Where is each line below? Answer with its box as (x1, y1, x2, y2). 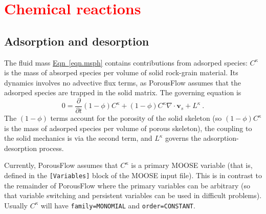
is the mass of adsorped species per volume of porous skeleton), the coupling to (4, 122, 252, 133)
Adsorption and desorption (4, 33, 149, 49)
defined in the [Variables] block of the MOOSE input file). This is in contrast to (4, 169, 262, 180)
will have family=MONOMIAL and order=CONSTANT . (40, 200, 195, 210)
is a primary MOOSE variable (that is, (131, 160, 253, 170)
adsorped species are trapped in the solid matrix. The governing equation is (4, 87, 241, 98)
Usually (4, 200, 28, 210)
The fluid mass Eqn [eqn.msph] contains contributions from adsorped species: (4, 57, 248, 68)
